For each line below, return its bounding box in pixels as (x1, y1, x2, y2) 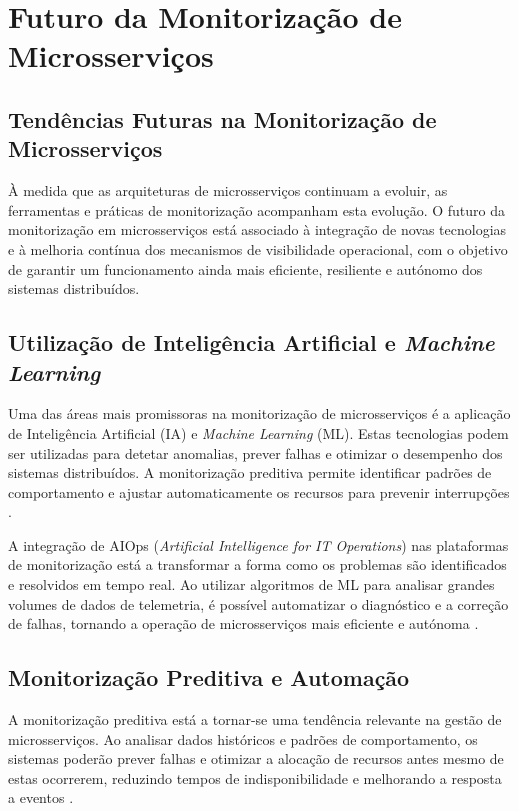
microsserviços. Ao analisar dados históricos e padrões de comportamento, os (8, 728, 478, 749)
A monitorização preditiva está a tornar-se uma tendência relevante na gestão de (8, 709, 502, 730)
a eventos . (8, 787, 74, 808)
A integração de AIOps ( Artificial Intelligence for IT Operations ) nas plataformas (8, 534, 509, 555)
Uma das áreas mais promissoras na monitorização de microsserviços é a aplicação (8, 403, 511, 424)
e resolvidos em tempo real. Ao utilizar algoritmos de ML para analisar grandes (8, 574, 495, 595)
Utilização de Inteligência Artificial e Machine (8, 327, 495, 358)
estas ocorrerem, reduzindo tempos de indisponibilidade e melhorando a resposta (8, 767, 502, 788)
